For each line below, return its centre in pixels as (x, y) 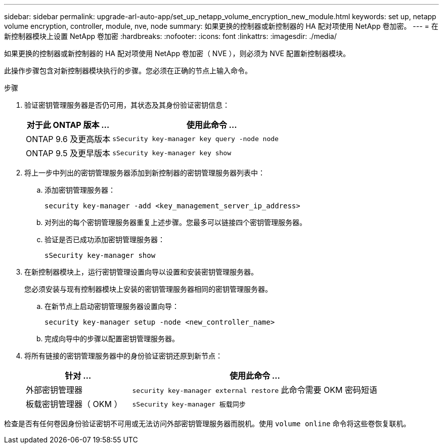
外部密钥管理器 (54, 390)
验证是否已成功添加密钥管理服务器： (105, 239)
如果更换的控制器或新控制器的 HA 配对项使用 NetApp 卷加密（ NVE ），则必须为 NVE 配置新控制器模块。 (177, 53)
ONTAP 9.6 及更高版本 (68, 139)
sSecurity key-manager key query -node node (195, 139)
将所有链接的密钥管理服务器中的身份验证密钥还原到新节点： (123, 356)
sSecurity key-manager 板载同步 (189, 404)
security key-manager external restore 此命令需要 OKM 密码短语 (255, 390)
